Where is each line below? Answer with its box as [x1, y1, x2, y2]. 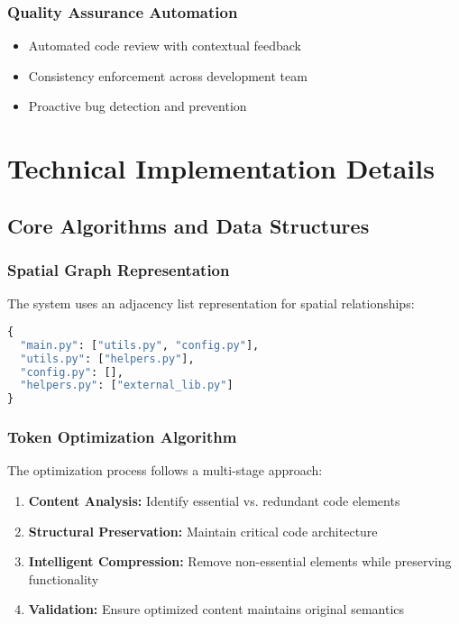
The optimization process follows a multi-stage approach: [7, 461, 323, 480]
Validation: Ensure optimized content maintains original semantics [28, 600, 405, 619]
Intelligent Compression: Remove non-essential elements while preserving [28, 552, 452, 571]
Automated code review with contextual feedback [28, 36, 301, 55]
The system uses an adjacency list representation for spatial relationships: [7, 294, 415, 313]
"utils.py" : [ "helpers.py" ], [20, 352, 195, 365]
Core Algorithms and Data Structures [7, 211, 370, 239]
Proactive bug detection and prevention [28, 96, 247, 115]
